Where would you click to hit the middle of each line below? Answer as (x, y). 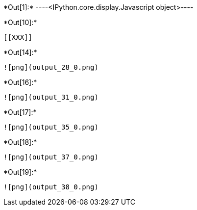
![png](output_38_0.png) (51, 187)
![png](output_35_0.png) (51, 127)
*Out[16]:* (20, 82)
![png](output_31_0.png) (51, 97)
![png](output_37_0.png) (51, 157)
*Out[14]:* (20, 52)
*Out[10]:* (20, 22)
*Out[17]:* (20, 112)
